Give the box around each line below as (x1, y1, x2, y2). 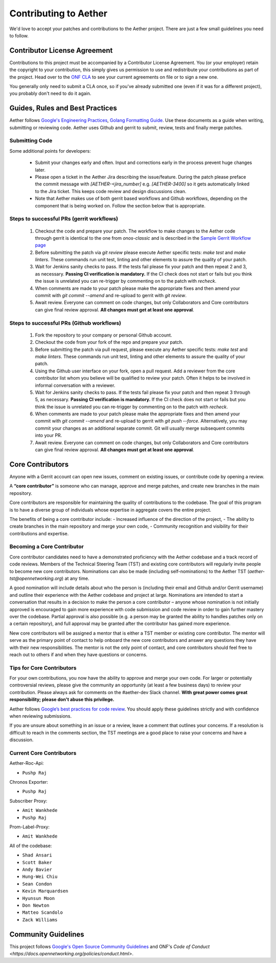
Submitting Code (9, 137, 53, 144)
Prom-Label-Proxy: (9, 824, 50, 830)
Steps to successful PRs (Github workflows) (9, 319, 122, 326)
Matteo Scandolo (22, 910, 63, 915)
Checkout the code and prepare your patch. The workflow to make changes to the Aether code (35, 228, 236, 234)
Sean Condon (22, 881, 52, 887)
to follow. (9, 32, 29, 38)
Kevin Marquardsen (22, 888, 68, 894)
